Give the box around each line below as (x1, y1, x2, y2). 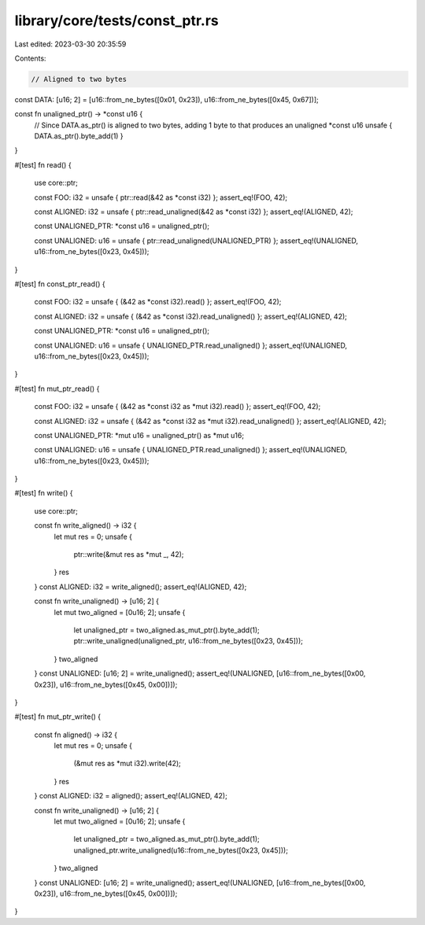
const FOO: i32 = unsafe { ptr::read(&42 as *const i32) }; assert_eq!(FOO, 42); (34, 193, 288, 202)
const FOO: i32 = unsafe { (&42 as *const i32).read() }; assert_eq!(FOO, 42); (34, 297, 282, 307)
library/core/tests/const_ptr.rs (14, 12, 220, 29)
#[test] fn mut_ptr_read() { (14, 384, 100, 393)
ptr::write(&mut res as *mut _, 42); (73, 550, 184, 559)
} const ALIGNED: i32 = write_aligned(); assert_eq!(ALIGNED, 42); (34, 582, 247, 591)
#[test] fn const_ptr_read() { (14, 279, 105, 289)
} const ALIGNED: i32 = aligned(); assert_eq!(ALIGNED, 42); (34, 791, 227, 801)
